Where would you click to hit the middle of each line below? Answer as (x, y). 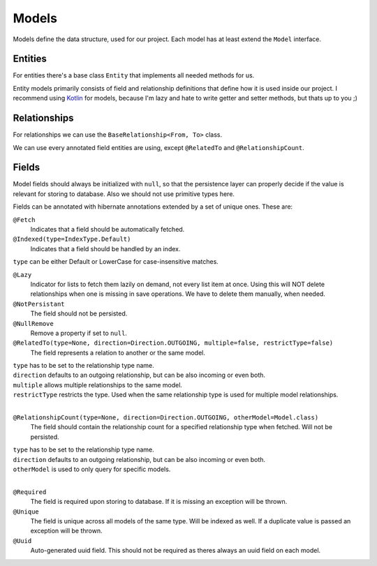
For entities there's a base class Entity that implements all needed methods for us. (134, 75)
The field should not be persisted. (79, 313)
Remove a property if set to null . (79, 333)
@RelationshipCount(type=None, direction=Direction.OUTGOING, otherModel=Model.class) (166, 418)
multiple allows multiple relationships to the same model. (98, 385)
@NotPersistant (39, 304)
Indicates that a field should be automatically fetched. (108, 229)
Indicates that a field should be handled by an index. (105, 248)
